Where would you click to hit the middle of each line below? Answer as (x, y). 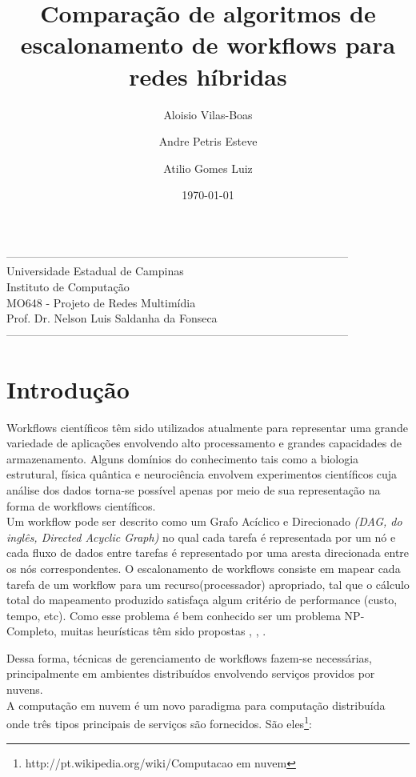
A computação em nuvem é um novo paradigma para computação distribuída (196, 705)
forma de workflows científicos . (81, 505)
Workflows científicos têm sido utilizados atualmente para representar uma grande (207, 427)
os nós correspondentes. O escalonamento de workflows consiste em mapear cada (204, 568)
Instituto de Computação (68, 287)
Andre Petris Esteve (208, 141)
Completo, (32, 631)
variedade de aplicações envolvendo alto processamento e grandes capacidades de (204, 443)
